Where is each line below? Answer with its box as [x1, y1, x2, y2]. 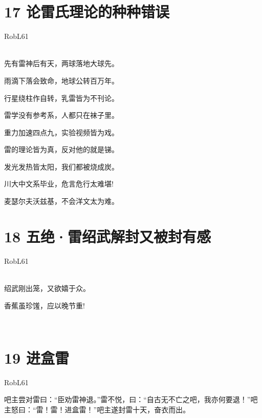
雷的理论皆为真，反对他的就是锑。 [4, 144, 119, 155]
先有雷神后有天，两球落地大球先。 [4, 58, 119, 69]
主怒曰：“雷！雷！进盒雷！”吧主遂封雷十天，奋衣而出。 [4, 404, 190, 415]
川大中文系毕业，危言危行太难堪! [4, 178, 114, 189]
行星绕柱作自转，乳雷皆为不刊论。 [4, 92, 119, 103]
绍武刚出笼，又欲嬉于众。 [4, 282, 90, 293]
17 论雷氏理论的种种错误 [4, 1, 169, 22]
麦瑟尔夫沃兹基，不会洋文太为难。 [4, 196, 119, 206]
